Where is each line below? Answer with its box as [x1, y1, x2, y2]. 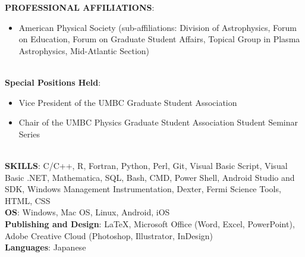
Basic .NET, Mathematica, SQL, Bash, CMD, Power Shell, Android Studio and [5, 171, 295, 183]
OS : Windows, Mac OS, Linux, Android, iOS [5, 206, 170, 218]
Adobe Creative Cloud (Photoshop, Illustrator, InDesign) [5, 229, 213, 242]
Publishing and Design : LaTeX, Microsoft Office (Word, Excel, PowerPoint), [5, 217, 295, 230]
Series [18, 127, 40, 140]
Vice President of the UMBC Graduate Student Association [18, 96, 237, 108]
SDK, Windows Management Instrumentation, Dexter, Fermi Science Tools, [5, 183, 281, 195]
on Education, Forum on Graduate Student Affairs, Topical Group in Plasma [18, 33, 300, 45]
